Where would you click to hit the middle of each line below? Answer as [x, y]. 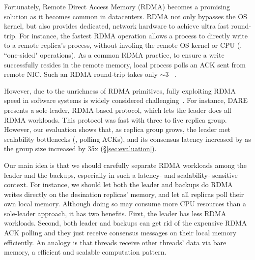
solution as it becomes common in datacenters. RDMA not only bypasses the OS [126, 16]
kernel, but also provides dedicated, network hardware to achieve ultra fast [116, 26]
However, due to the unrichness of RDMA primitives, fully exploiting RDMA [120, 90]
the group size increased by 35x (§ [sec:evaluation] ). [80, 148]
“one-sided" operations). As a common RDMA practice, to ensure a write [114, 54]
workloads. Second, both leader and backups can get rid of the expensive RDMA [126, 223]
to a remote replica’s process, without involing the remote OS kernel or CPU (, [123, 45]
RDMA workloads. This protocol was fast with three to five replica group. [115, 119]
